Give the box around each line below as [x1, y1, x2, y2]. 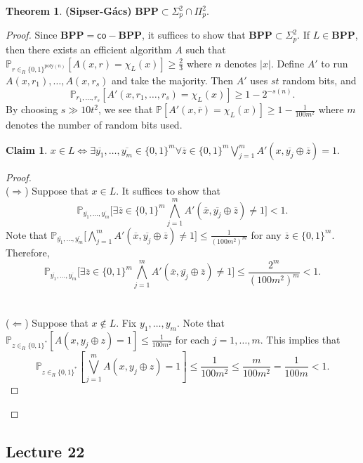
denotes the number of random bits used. [6, 117, 183, 132]
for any [251, 227, 282, 242]
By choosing [6, 102, 58, 117]
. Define [270, 56, 305, 70]
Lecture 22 [6, 440, 85, 462]
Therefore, [6, 244, 50, 259]
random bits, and [282, 73, 357, 87]
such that [185, 41, 226, 56]
